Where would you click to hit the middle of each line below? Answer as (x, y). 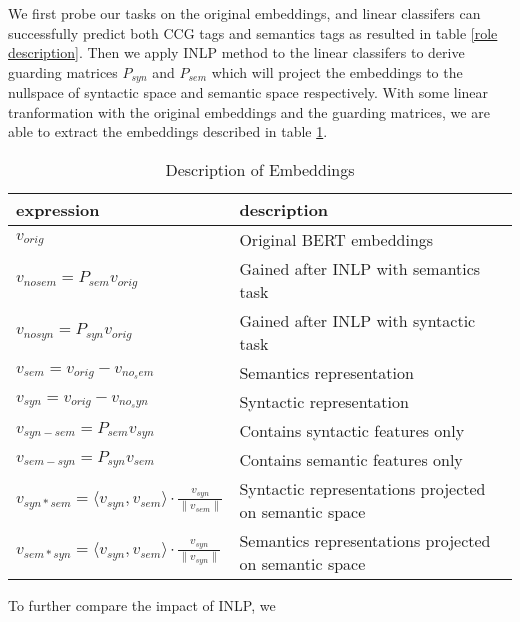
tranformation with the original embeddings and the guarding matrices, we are (249, 111)
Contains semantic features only (351, 460)
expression (58, 210)
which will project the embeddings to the (337, 71)
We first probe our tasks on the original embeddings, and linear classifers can (244, 13)
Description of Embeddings (260, 170)
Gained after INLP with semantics (360, 269)
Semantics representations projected (365, 541)
